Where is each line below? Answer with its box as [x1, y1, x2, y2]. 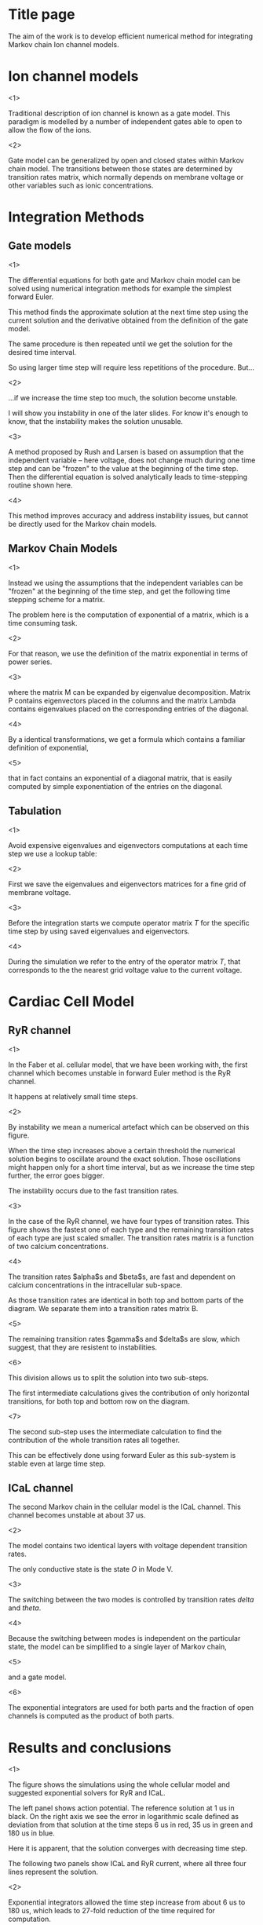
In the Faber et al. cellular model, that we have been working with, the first [8, 1060, 248, 1069]
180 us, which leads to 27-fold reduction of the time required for [8, 1906, 216, 1916]
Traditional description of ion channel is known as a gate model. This [8, 108, 231, 118]
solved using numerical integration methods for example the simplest [8, 283, 232, 293]
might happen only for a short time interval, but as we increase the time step [8, 1162, 255, 1171]
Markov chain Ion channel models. [8, 39, 119, 49]
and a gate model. [8, 1672, 67, 1682]
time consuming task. [8, 618, 78, 627]
